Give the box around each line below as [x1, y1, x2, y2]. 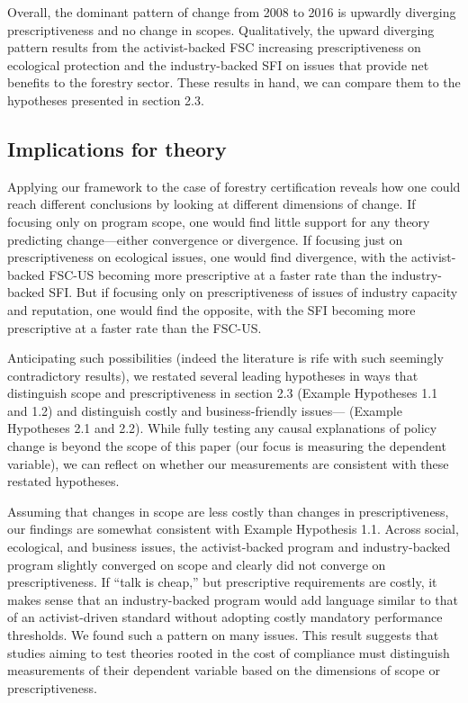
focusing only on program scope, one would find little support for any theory [7, 212, 430, 230]
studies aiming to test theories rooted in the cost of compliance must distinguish [7, 643, 450, 662]
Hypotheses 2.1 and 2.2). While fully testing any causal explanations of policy [7, 419, 437, 437]
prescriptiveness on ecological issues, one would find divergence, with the [7, 248, 408, 266]
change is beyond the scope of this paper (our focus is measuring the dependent [7, 437, 446, 455]
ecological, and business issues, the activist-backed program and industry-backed [7, 537, 451, 556]
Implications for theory [7, 134, 227, 162]
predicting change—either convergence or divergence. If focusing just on [7, 230, 403, 248]
